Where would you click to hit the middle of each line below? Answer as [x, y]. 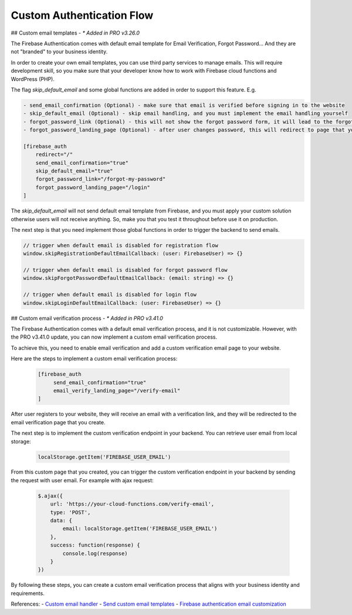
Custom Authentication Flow [82, 15]
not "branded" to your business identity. [59, 52]
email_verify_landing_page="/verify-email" [117, 391]
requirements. [28, 593]
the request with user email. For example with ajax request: [82, 480]
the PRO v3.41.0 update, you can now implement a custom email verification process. [114, 337]
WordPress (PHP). [33, 79]
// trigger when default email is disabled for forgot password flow [125, 270]
